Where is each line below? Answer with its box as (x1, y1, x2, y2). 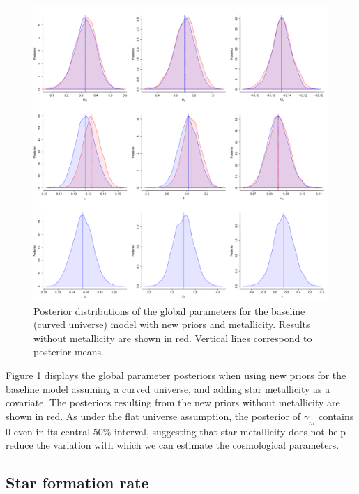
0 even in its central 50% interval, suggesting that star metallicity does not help (6, 424, 346, 438)
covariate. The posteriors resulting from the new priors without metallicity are (6, 395, 340, 410)
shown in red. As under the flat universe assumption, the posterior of (6, 408, 301, 423)
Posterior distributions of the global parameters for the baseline (33, 303, 305, 318)
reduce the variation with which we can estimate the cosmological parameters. (6, 438, 339, 452)
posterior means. (33, 344, 104, 359)
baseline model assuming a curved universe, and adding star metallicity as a (6, 381, 330, 396)
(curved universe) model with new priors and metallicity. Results (33, 317, 310, 332)
